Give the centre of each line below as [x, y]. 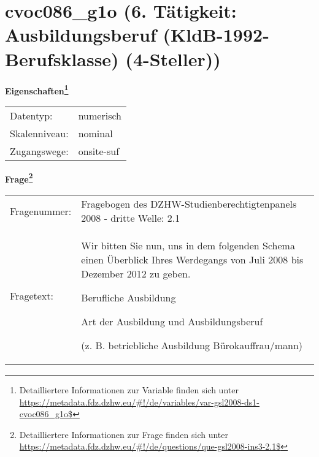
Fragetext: [32, 295]
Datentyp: [31, 115]
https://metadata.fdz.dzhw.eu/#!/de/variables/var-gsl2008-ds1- [140, 402]
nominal [95, 133]
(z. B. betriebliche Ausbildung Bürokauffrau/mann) [192, 345]
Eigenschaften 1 [37, 89]
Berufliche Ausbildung [129, 297]
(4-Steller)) [173, 59]
